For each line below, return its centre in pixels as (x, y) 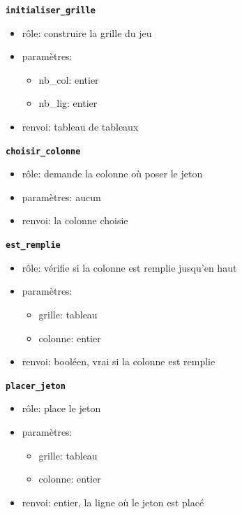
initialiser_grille (51, 10)
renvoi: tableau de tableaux (80, 127)
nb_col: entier (69, 79)
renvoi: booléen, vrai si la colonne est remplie (119, 361)
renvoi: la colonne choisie (75, 220)
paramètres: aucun (61, 197)
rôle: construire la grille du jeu (87, 32)
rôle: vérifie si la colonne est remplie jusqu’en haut (129, 267)
